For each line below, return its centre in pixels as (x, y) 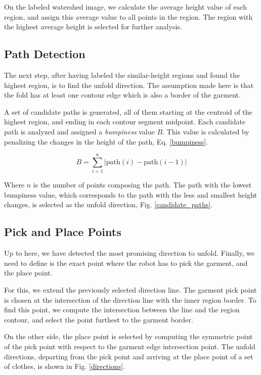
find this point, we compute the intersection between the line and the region (122, 310)
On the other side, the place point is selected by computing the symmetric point (128, 336)
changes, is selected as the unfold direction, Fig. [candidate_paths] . (108, 204)
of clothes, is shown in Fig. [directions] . (64, 366)
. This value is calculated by (206, 131)
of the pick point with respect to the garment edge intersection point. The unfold (130, 346)
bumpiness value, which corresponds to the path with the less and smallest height (131, 194)
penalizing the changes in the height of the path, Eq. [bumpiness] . (106, 141)
